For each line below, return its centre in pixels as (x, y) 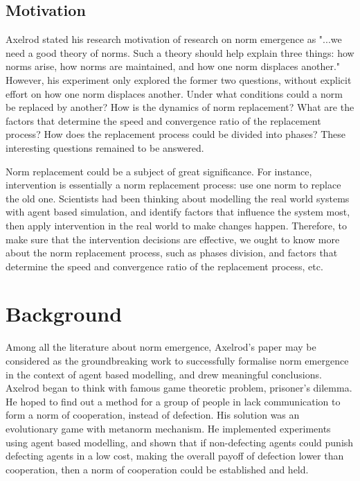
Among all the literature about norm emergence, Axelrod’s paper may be (161, 347)
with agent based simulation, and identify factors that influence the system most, (178, 212)
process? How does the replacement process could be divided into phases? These (176, 134)
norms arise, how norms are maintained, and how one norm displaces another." (173, 66)
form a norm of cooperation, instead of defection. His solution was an (153, 415)
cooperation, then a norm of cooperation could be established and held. (157, 469)
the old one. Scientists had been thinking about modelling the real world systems (178, 198)
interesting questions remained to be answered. (105, 147)
